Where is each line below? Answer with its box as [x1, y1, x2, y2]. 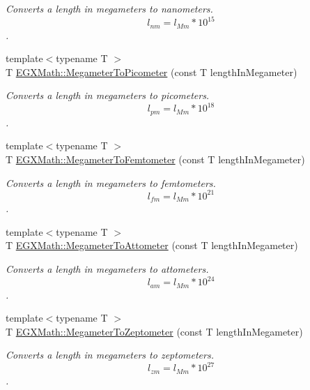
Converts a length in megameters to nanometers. [6, 1, 213, 15]
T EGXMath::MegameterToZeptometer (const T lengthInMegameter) [6, 324, 303, 338]
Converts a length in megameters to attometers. [6, 261, 209, 276]
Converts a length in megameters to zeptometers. [6, 347, 214, 362]
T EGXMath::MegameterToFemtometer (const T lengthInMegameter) [6, 152, 305, 167]
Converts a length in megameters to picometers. [6, 88, 210, 103]
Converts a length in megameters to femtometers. [6, 175, 216, 190]
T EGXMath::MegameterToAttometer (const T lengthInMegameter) [6, 238, 298, 253]
